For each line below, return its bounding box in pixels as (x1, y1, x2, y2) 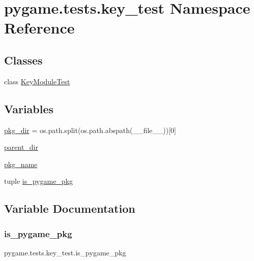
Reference (4, 17, 75, 38)
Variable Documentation (4, 201, 135, 216)
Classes (4, 52, 43, 68)
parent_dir (4, 142, 38, 152)
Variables (4, 101, 54, 116)
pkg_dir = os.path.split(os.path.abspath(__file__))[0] (4, 124, 176, 135)
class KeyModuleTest (4, 76, 70, 86)
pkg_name (4, 158, 38, 169)
